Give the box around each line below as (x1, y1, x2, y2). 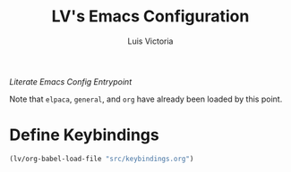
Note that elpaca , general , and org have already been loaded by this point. (9, 94, 283, 104)
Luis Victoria (127, 36, 174, 46)
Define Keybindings (9, 125, 159, 145)
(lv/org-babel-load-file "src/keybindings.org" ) (9, 154, 194, 163)
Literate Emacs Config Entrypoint (9, 76, 133, 86)
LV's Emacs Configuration (51, 6, 250, 27)
